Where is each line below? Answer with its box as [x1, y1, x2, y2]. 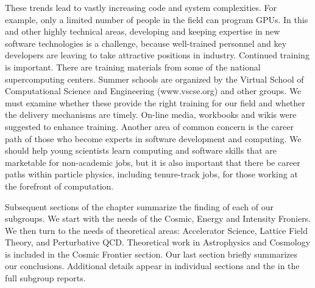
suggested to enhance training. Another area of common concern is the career [5, 120, 294, 132]
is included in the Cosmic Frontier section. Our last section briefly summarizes [5, 247, 298, 260]
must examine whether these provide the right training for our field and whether [5, 96, 305, 109]
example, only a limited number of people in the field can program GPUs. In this [5, 13, 308, 26]
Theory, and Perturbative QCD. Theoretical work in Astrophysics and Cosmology [5, 236, 311, 249]
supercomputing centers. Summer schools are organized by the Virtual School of [5, 72, 304, 85]
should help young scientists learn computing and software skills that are [5, 144, 277, 157]
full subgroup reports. [5, 272, 86, 284]
